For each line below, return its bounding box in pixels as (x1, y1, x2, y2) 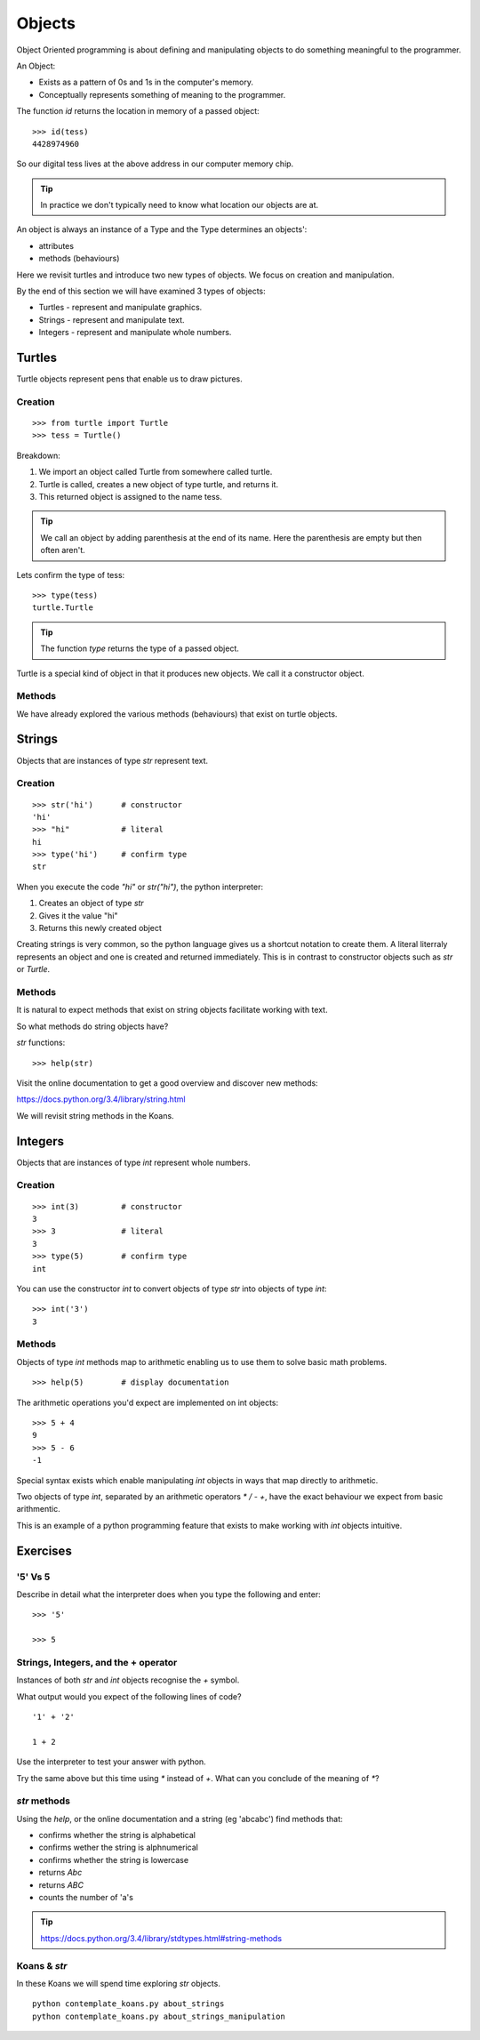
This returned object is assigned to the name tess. (38, 492, 222, 502)
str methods (16, 1795, 71, 1807)
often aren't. (40, 545, 86, 556)
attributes (38, 240, 75, 251)
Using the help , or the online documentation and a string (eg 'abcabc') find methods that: (16, 1813, 343, 1824)
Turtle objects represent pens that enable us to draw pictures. (16, 373, 244, 384)
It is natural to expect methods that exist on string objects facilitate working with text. (16, 1005, 328, 1016)
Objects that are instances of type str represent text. (16, 755, 209, 766)
